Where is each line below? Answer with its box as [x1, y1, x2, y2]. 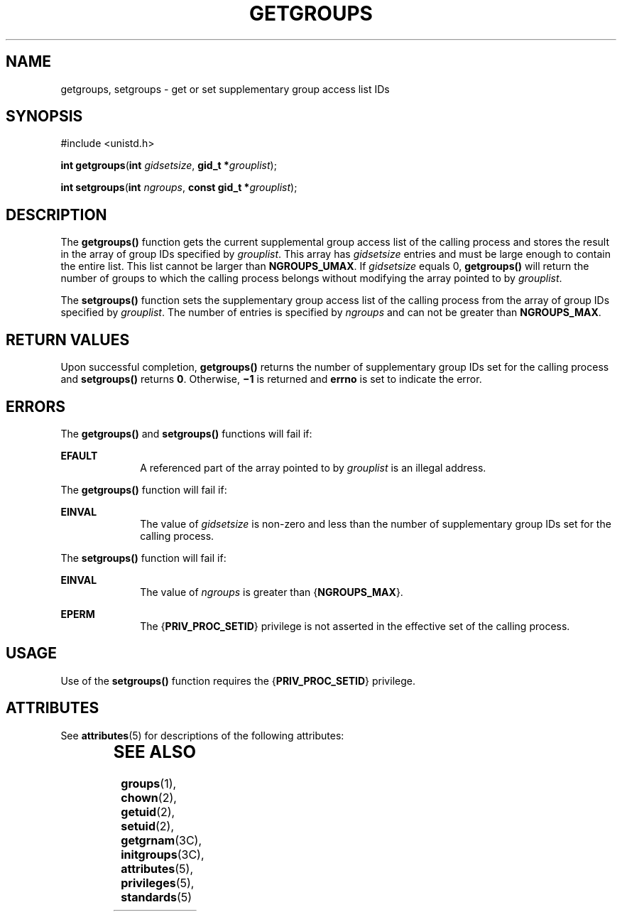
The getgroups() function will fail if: [60, 483, 227, 496]
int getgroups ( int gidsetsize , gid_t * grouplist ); [60, 159, 277, 172]
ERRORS [6, 397, 66, 416]
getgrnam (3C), [121, 832, 202, 847]
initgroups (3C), [121, 847, 204, 862]
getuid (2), [121, 804, 175, 819]
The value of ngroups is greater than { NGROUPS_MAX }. [140, 585, 403, 598]
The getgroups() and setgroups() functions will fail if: [60, 427, 312, 440]
